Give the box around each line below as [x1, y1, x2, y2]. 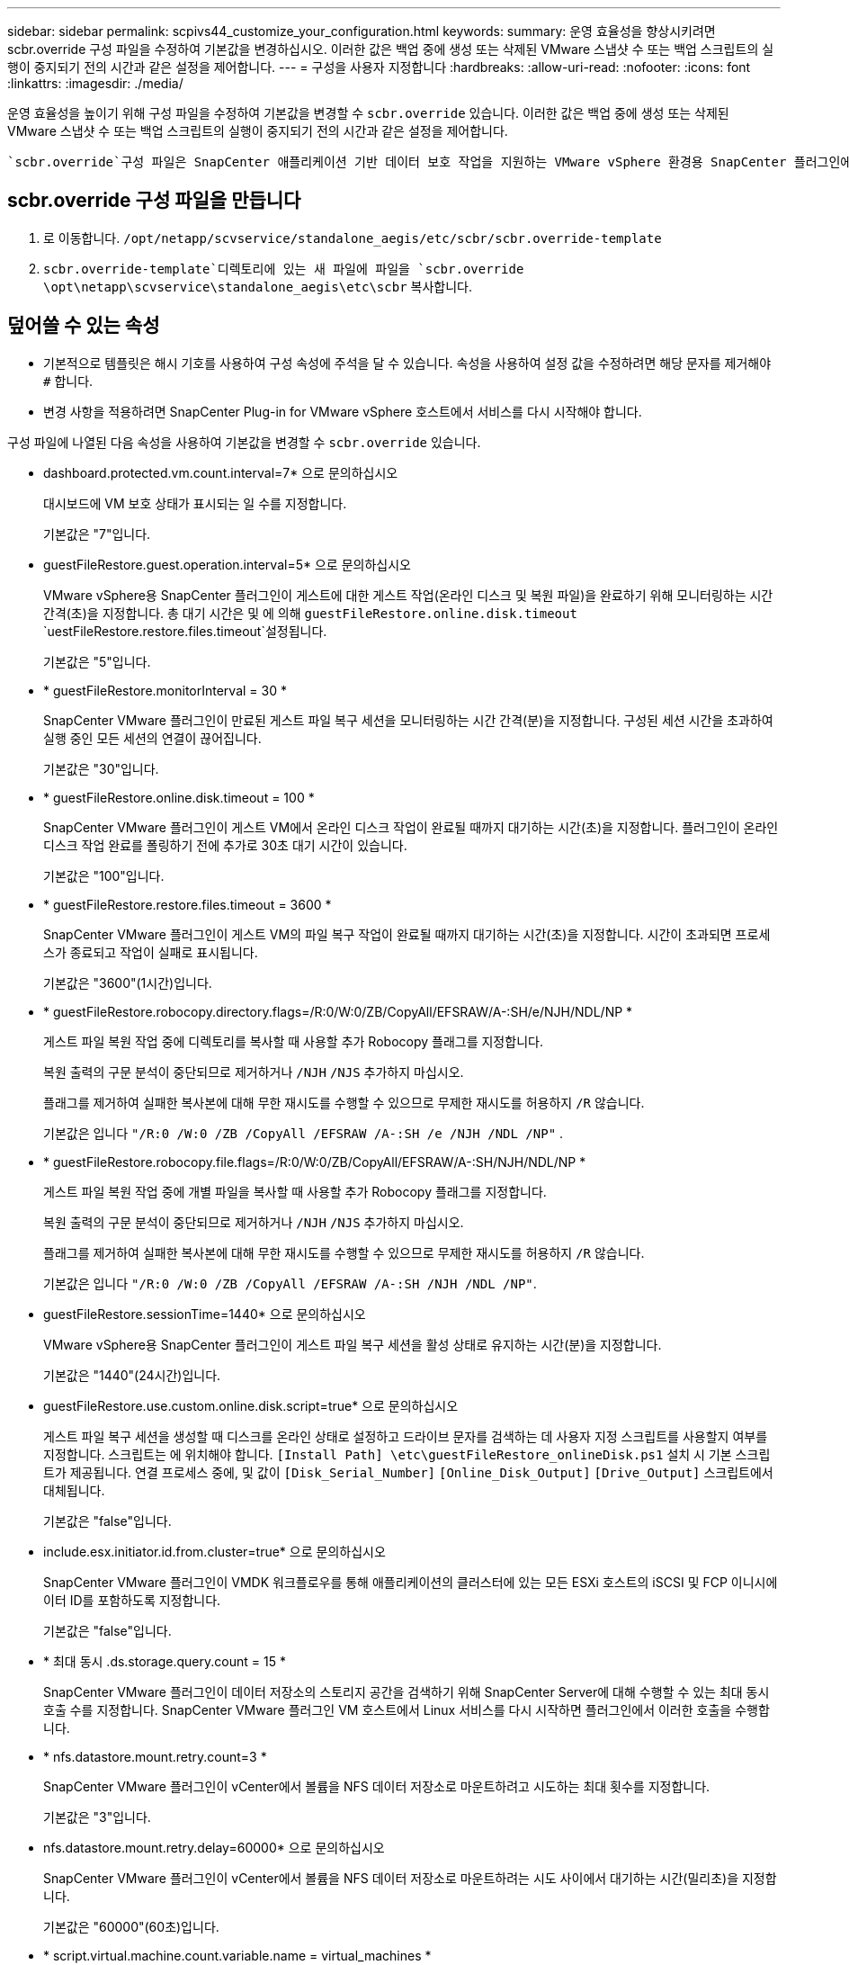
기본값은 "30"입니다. [43, 760, 159, 776]
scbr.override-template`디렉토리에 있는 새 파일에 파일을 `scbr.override [43, 261, 524, 276]
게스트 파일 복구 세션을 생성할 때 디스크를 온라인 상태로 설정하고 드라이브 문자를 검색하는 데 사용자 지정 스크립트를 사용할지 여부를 [43, 1428, 768, 1444]
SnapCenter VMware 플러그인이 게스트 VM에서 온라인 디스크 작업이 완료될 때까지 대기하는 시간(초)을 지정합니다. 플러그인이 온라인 [43, 819, 779, 835]
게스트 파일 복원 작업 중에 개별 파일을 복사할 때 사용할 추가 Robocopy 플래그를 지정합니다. [43, 1183, 547, 1199]
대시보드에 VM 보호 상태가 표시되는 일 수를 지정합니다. [43, 495, 347, 511]
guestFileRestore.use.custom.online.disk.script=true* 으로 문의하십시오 [43, 1397, 459, 1413]
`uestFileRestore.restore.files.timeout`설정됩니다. [43, 623, 327, 639]
